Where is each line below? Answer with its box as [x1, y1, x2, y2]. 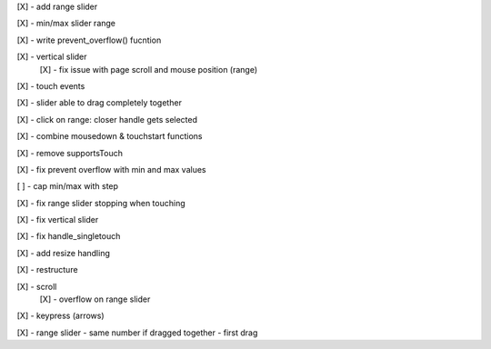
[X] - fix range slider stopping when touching [16, 197, 185, 208]
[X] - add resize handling [16, 247, 111, 258]
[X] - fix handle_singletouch [16, 231, 121, 242]
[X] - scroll [16, 281, 57, 292]
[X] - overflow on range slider [39, 294, 151, 304]
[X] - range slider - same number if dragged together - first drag [16, 327, 258, 338]
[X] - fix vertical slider [16, 214, 99, 225]
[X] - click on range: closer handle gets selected [16, 114, 198, 125]
